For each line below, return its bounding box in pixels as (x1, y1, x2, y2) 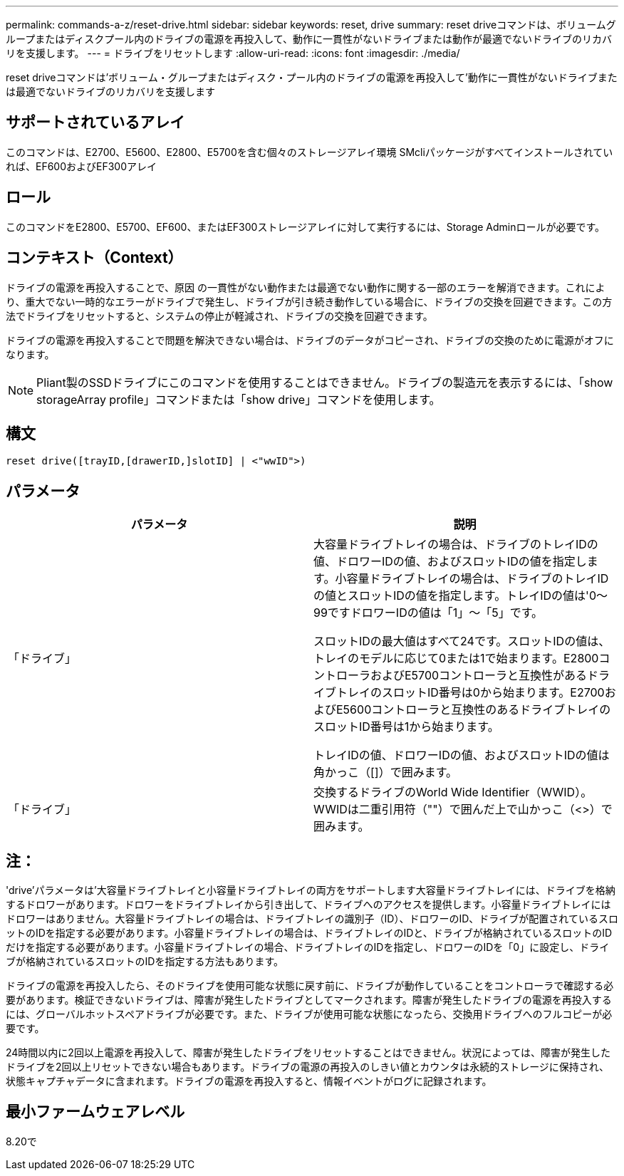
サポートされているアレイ (6, 113, 185, 132)
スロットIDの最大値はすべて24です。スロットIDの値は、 (313, 634, 610, 649)
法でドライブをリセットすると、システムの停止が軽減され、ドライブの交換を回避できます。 (6, 309, 433, 322)
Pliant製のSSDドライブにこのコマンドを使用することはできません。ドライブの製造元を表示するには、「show (36, 375, 613, 390)
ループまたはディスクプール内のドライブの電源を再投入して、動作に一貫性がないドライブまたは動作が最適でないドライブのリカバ (6, 33, 613, 45)
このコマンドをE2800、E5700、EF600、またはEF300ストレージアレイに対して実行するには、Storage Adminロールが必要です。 (6, 220, 605, 233)
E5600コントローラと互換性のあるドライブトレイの (336, 702, 611, 717)
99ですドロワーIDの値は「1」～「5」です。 (313, 605, 544, 620)
